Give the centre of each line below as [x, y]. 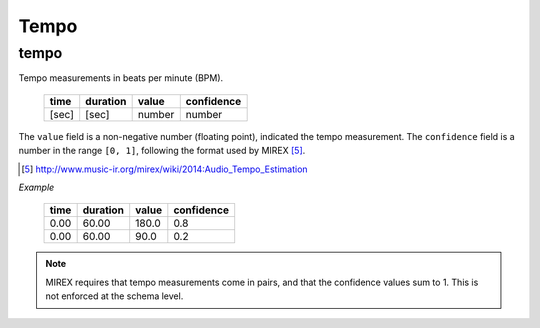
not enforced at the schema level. [114, 296]
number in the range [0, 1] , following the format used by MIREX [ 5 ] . [162, 151]
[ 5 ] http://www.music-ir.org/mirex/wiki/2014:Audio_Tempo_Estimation [165, 169]
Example [36, 187]
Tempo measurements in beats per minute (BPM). [121, 78]
